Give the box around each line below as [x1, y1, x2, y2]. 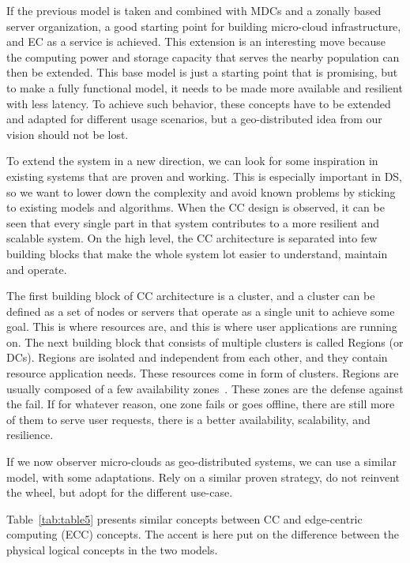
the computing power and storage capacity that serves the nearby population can [6, 48, 400, 65]
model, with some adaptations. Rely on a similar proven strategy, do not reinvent [6, 468, 401, 485]
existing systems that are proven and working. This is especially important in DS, [6, 167, 403, 184]
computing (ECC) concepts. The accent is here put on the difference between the [6, 526, 399, 542]
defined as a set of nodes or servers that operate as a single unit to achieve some [6, 302, 395, 319]
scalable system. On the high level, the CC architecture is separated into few [6, 230, 378, 246]
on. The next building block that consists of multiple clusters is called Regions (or [6, 333, 404, 350]
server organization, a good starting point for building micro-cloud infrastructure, [6, 17, 401, 34]
